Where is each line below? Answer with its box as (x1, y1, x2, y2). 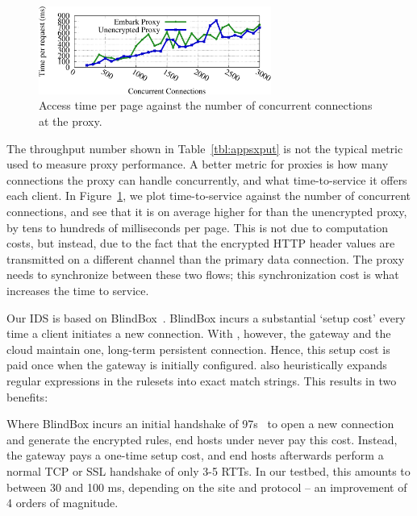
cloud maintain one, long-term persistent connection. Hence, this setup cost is (6, 340, 390, 357)
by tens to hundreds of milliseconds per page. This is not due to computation (6, 218, 389, 235)
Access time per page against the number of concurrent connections (39, 97, 373, 114)
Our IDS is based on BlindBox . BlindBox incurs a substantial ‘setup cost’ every (6, 309, 406, 326)
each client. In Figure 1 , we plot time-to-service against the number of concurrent (6, 187, 411, 204)
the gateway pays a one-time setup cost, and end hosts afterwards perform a (6, 447, 384, 464)
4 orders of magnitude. (6, 494, 119, 511)
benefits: (6, 388, 48, 405)
